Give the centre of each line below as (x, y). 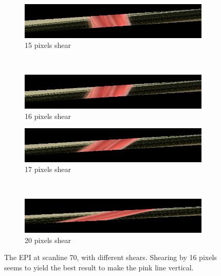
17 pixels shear (48, 169)
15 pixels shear (48, 45)
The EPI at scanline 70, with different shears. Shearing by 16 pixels (110, 257)
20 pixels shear (48, 240)
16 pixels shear (48, 116)
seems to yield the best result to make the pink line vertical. (99, 267)
